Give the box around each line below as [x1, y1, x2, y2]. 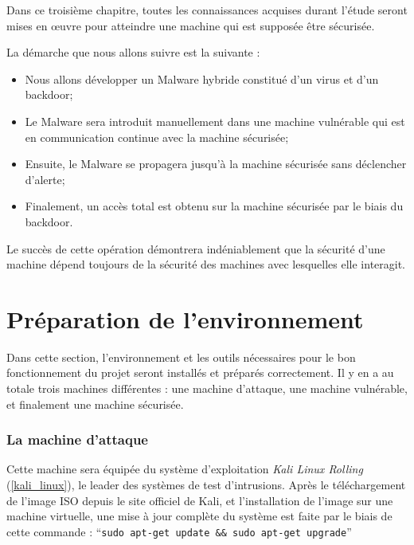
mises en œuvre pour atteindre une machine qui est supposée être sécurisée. [6, 17, 375, 33]
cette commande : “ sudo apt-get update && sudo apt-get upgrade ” [6, 523, 352, 539]
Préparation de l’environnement [6, 302, 364, 335]
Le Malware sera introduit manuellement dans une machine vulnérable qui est [25, 112, 405, 129]
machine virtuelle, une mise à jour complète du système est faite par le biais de [6, 508, 393, 524]
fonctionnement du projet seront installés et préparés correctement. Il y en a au [6, 364, 394, 381]
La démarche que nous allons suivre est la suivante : [6, 44, 260, 61]
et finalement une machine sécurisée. [6, 395, 184, 412]
